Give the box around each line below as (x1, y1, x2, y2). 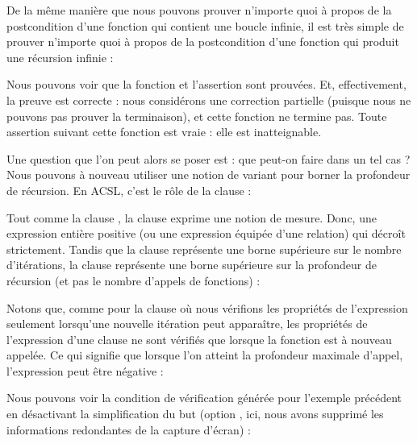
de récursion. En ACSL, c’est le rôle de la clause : (6, 181, 252, 198)
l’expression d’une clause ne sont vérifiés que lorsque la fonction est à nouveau (6, 330, 392, 347)
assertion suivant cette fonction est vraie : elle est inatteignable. (6, 123, 322, 140)
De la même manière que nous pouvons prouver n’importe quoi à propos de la (6, 2, 392, 18)
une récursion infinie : (6, 48, 114, 65)
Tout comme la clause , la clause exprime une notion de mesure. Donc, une (6, 209, 377, 226)
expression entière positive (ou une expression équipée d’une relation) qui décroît (6, 225, 406, 242)
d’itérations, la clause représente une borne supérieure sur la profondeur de (6, 256, 377, 273)
